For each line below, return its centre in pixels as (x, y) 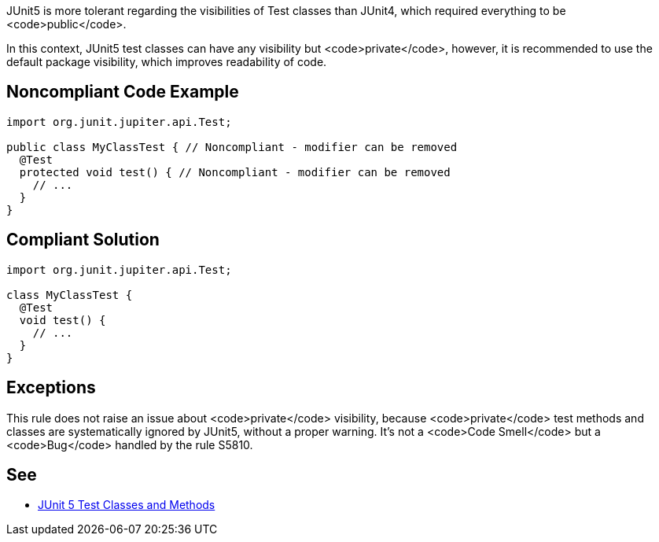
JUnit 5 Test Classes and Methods (127, 505)
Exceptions (51, 388)
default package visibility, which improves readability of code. (167, 62)
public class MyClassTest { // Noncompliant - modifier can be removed (232, 147)
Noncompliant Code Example (123, 92)
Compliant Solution (83, 240)
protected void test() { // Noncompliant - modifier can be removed (235, 172)
